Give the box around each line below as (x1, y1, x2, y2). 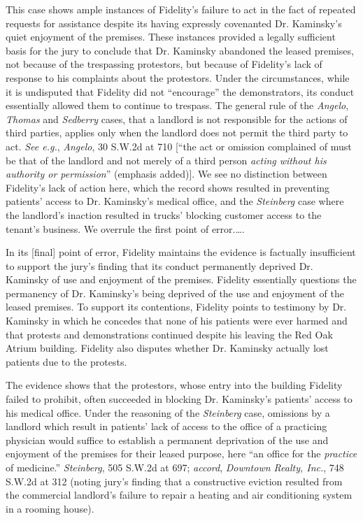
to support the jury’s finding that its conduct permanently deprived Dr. (6, 258, 313, 273)
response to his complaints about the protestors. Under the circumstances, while (6, 70, 350, 85)
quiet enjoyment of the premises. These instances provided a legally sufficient (6, 29, 336, 44)
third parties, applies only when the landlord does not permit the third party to (6, 125, 348, 140)
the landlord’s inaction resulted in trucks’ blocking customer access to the (6, 207, 322, 222)
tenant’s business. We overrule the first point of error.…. (6, 221, 245, 236)
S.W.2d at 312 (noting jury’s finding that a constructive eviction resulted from (6, 473, 343, 488)
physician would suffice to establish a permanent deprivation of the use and (6, 432, 329, 447)
